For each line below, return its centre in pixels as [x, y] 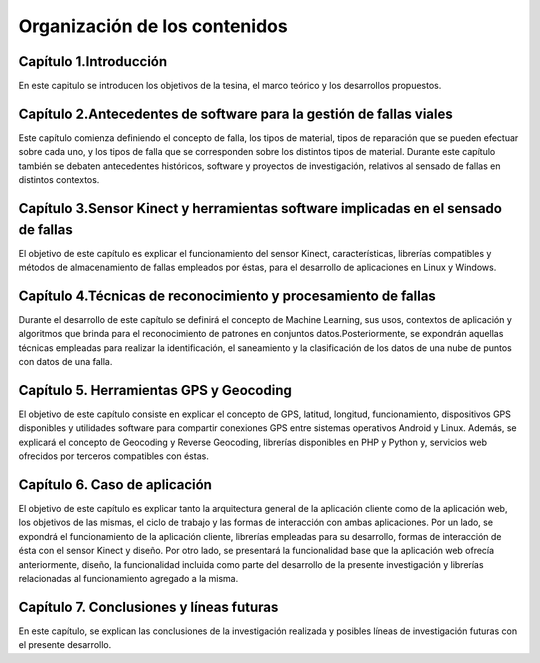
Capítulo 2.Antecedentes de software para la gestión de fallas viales [236, 113]
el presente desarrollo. [65, 645]
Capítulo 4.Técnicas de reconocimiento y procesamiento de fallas [227, 295]
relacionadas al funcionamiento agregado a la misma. [128, 579]
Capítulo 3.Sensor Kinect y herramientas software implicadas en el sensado [260, 208]
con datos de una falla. [65, 362]
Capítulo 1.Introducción [93, 61]
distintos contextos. [59, 180]
